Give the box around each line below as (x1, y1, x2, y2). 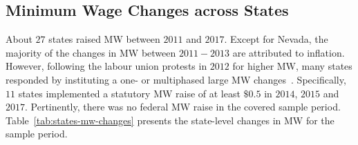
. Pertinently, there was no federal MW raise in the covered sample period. (25, 99, 341, 114)
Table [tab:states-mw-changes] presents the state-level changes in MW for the (6, 113, 335, 127)
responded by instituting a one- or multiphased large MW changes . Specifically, (6, 72, 346, 86)
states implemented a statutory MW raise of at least (18, 86, 241, 100)
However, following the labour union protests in (6, 59, 207, 73)
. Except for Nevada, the (224, 32, 328, 46)
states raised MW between (48, 32, 160, 46)
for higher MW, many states (232, 59, 352, 73)
